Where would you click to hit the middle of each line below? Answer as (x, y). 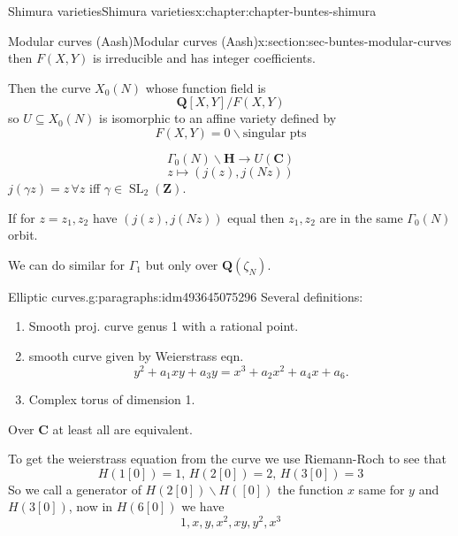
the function (310, 489)
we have (203, 506)
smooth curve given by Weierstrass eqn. (136, 355)
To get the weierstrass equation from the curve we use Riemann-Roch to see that (227, 459)
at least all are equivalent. (122, 429)
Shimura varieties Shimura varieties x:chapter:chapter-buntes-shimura (192, 11)
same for (382, 489)
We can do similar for (66, 264)
